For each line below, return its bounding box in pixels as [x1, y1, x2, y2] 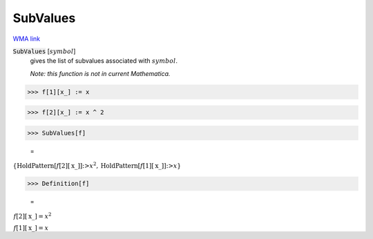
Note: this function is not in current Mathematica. [30, 69, 171, 77]
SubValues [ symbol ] [12, 47, 76, 55]
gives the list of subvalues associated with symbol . [30, 57, 178, 65]
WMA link [12, 35, 41, 43]
